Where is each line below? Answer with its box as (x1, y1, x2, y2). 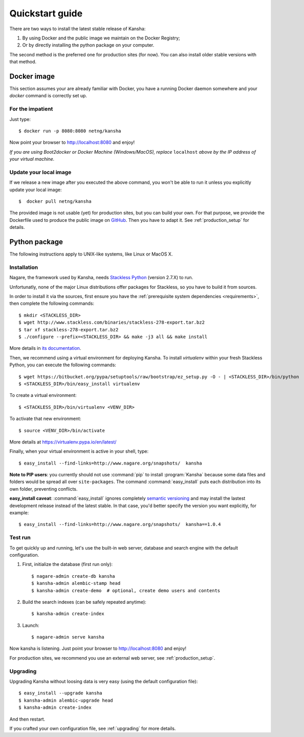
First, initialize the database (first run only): (22, 561, 113, 567)
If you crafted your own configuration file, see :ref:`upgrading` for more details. (9, 725, 176, 731)
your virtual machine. (9, 156, 55, 162)
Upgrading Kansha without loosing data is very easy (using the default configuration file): (9, 678, 198, 684)
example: (9, 510, 29, 516)
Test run (9, 534, 31, 541)
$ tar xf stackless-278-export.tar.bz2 (18, 327, 119, 332)
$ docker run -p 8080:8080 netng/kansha (18, 128, 121, 134)
